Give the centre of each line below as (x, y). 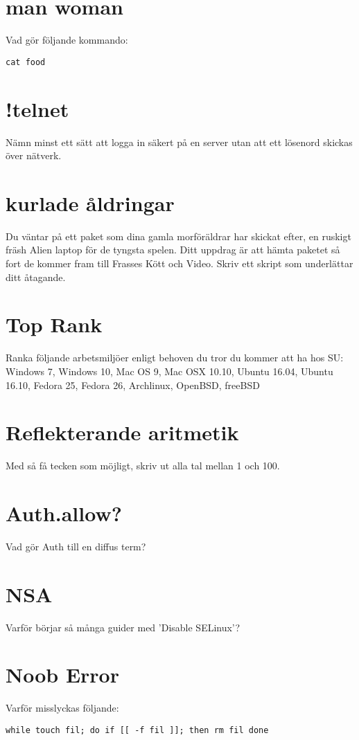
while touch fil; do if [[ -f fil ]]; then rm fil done (137, 730)
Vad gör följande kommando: (67, 40)
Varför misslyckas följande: (62, 708)
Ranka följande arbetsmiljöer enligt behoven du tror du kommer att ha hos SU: (175, 358)
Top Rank (54, 324)
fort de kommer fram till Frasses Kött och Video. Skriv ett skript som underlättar (179, 263)
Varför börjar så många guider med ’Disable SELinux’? (123, 627)
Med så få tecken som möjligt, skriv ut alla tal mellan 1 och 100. (143, 466)
